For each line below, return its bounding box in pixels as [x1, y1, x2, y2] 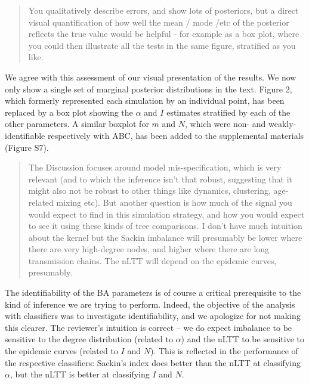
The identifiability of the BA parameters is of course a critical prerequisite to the [5, 286, 301, 299]
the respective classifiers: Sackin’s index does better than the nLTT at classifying [5, 356, 301, 368]
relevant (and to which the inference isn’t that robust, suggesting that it [28, 172, 293, 185]
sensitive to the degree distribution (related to [5, 333, 173, 345]
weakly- [268, 117, 296, 130]
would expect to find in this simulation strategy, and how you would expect [28, 208, 305, 220]
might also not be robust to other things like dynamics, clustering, [28, 184, 271, 197]
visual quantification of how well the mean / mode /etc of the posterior [28, 16, 289, 28]
